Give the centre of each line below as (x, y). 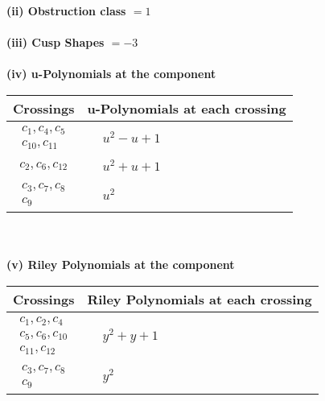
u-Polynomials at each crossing (187, 108)
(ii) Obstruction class (66, 10)
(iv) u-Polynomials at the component (111, 74)
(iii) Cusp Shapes (56, 42)
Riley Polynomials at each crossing (200, 299)
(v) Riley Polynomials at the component (121, 265)
